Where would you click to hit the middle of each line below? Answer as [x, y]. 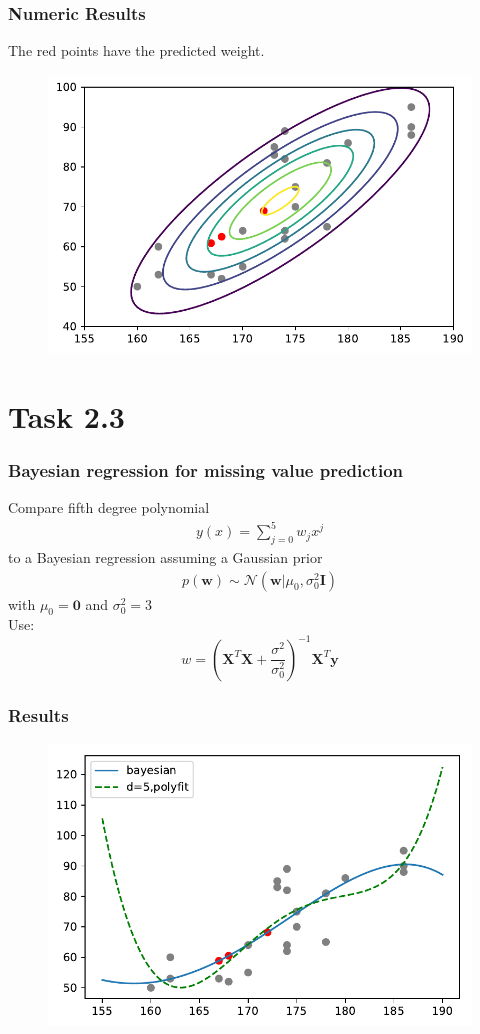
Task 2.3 [66, 415]
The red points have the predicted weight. [136, 50]
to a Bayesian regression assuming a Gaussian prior [165, 557]
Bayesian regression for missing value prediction [205, 469]
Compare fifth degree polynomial [109, 507]
